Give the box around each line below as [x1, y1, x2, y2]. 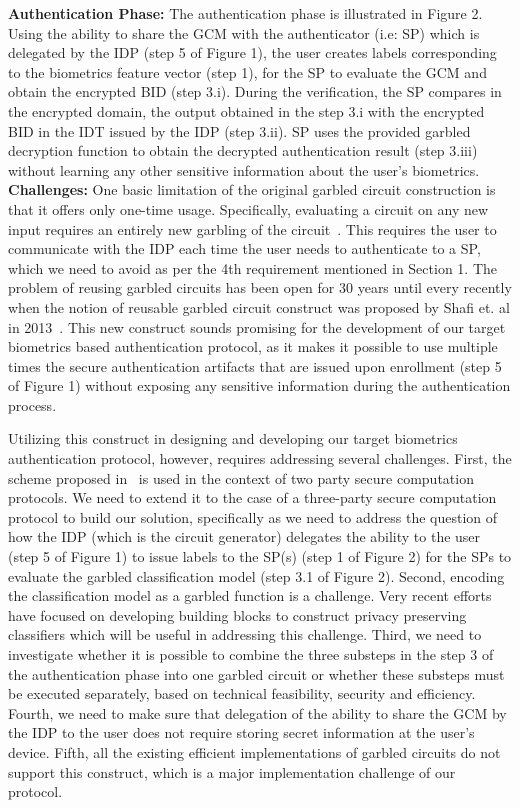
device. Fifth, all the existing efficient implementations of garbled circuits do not [8, 741, 501, 762]
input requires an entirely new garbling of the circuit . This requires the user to [8, 218, 497, 239]
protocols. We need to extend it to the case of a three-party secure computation [8, 487, 497, 508]
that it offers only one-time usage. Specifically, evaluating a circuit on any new [8, 198, 489, 219]
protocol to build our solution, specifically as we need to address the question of [8, 506, 498, 527]
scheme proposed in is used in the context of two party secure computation [8, 467, 474, 488]
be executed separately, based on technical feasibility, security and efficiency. [8, 683, 476, 704]
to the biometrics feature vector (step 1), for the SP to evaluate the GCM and [8, 61, 487, 82]
